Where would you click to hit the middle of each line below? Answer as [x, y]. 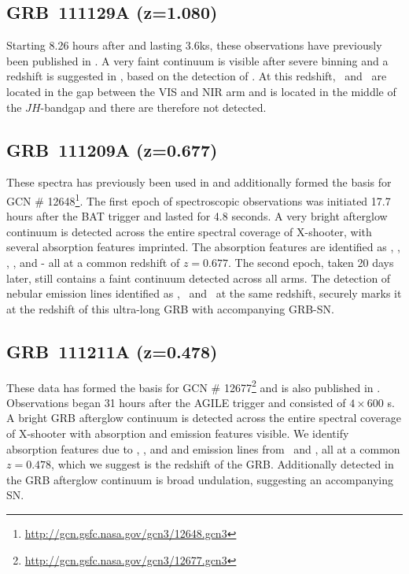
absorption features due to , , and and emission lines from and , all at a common [203, 448]
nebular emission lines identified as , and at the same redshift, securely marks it [204, 293]
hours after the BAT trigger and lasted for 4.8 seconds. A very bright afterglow [197, 216]
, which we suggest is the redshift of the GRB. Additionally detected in [223, 464]
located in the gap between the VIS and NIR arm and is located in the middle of [201, 91]
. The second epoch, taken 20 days [311, 262]
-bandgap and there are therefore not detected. [153, 107]
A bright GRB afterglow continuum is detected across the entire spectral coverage [204, 418]
